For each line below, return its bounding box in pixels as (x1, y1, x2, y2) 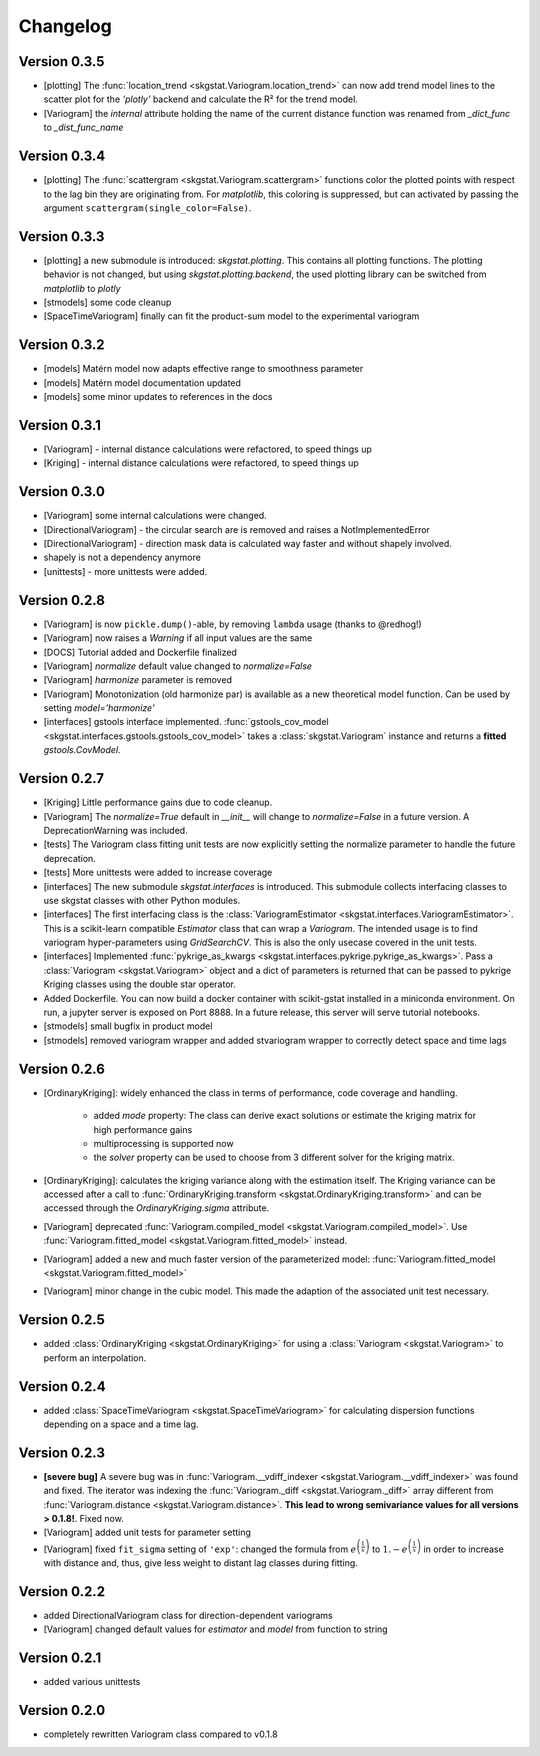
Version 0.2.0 (18, 1702, 106, 1719)
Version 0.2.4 (18, 1378, 106, 1395)
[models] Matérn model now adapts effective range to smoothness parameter (43, 363, 364, 375)
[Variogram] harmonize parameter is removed (43, 674, 232, 686)
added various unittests (43, 1676, 141, 1688)
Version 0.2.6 (18, 1060, 105, 1077)
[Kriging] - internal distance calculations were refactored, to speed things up (43, 457, 359, 469)
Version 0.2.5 (18, 1311, 105, 1329)
